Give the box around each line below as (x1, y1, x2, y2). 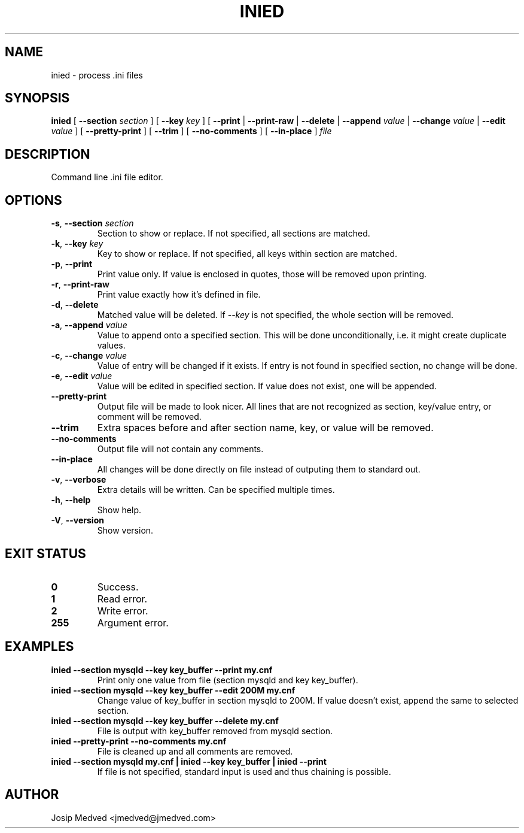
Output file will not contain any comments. (97, 444, 264, 455)
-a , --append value (51, 320, 127, 331)
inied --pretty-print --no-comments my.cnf (51, 735, 227, 746)
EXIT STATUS (5, 546, 86, 561)
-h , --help (51, 495, 91, 505)
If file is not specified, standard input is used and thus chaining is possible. (97, 766, 391, 777)
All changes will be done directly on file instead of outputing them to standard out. (97, 464, 421, 475)
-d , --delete (51, 299, 99, 310)
